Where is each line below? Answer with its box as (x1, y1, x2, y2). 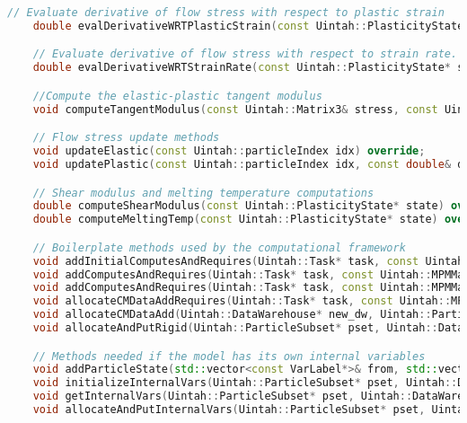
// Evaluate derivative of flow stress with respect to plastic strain (7, 6, 445, 19)
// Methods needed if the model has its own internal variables (32, 349, 426, 363)
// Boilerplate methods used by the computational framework (32, 241, 406, 254)
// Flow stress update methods (32, 131, 220, 145)
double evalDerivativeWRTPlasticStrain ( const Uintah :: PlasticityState (32, 19, 464, 32)
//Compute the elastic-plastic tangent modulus (32, 89, 322, 102)
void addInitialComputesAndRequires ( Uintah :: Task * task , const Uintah (32, 254, 464, 268)
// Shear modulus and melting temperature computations (32, 186, 374, 199)
